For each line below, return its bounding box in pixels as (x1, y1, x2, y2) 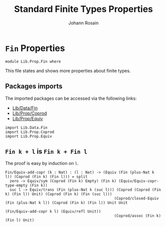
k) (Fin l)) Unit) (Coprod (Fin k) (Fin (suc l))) (5, 192, 112, 197)
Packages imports (5, 82, 63, 90)
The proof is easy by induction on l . (5, 160, 79, 166)
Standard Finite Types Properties (14, 3, 153, 15)
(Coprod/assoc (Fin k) (114, 214, 162, 219)
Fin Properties (5, 42, 66, 54)
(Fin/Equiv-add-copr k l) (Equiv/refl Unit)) (5, 209, 101, 214)
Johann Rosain (68, 20, 99, 26)
